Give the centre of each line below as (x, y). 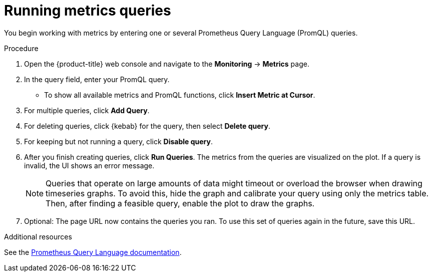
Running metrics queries (88, 11)
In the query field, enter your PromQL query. (97, 79)
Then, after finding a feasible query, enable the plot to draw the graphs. (180, 203)
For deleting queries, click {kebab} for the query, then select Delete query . (147, 126)
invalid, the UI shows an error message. (89, 165)
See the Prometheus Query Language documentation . (93, 252)
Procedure (21, 48)
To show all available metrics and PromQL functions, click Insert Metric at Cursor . (180, 95)
